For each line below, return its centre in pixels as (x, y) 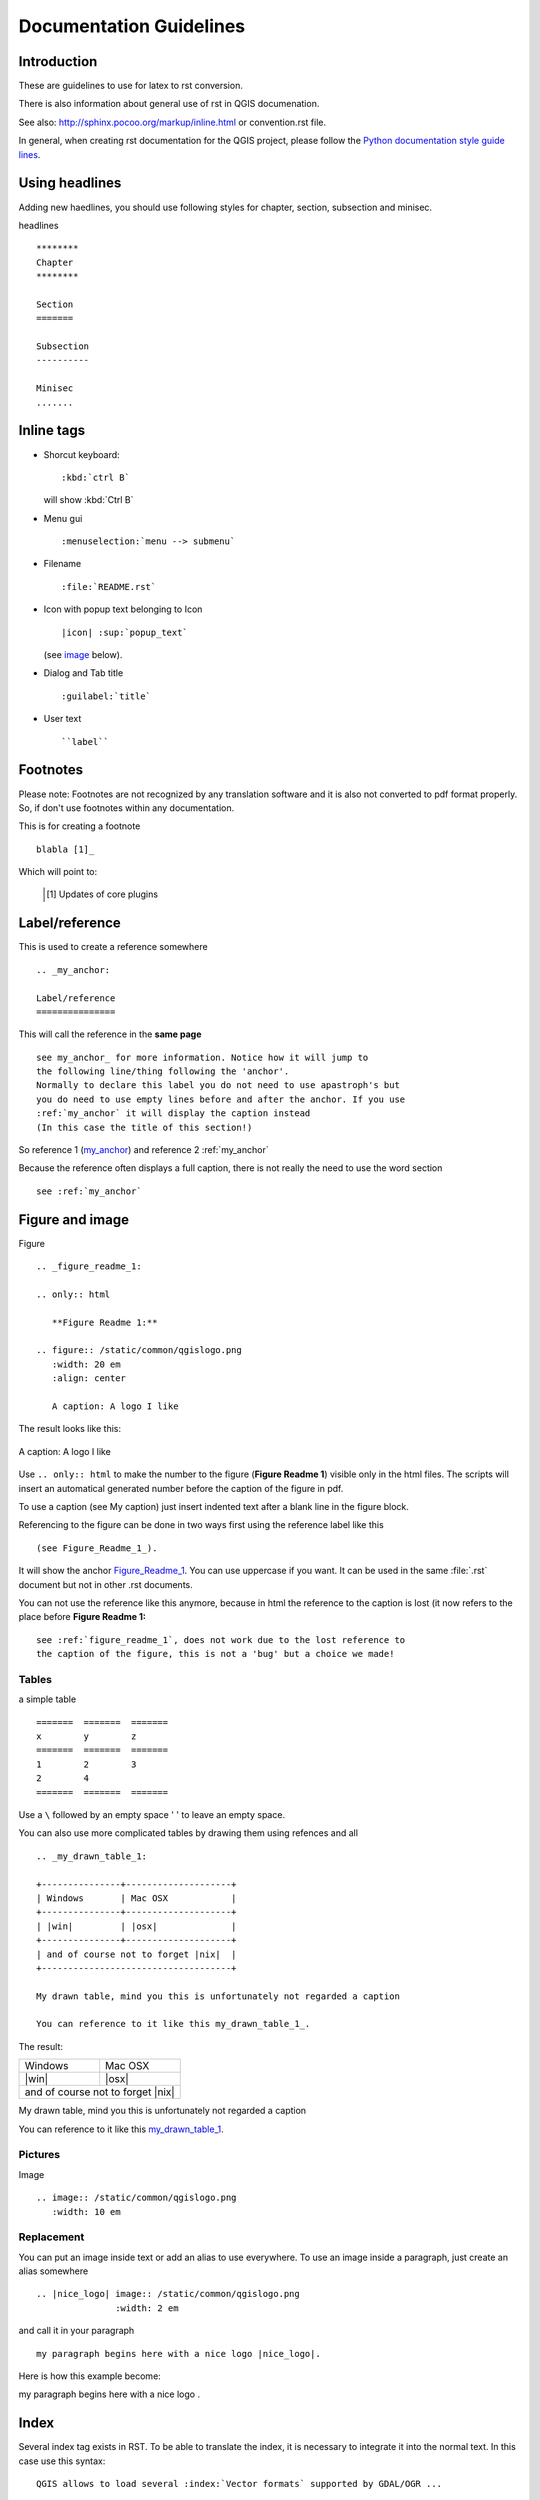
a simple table (47, 1699)
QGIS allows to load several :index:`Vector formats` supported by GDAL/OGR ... (239, 2484)
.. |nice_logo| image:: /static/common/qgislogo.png (168, 2294)
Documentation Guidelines (132, 26)
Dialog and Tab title (83, 673)
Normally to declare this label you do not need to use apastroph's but (218, 1085)
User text (62, 719)
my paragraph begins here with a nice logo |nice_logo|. (179, 2353)
